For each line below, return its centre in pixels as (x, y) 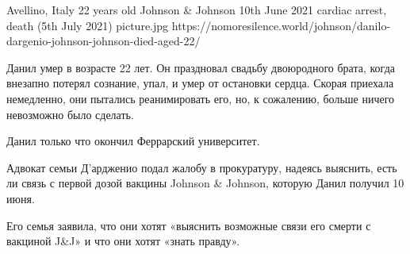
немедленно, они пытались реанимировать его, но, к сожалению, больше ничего (201, 98)
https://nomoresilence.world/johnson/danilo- (281, 25)
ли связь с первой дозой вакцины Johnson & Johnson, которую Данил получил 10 (205, 183)
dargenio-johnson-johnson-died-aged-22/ (103, 41)
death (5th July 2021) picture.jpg (88, 25)
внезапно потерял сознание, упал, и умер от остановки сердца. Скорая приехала (200, 83)
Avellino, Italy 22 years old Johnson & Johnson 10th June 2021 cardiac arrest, (197, 10)
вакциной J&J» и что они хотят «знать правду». (123, 241)
